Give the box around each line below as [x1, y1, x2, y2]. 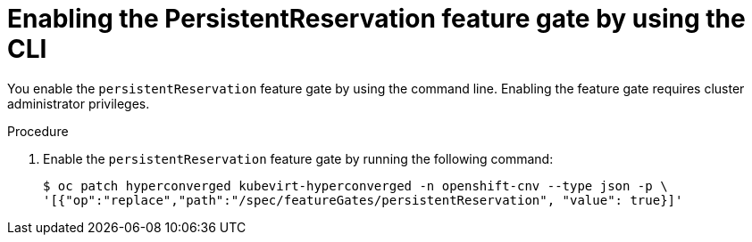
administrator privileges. [7, 95, 150, 111]
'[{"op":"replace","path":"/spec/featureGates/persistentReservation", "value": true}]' [43, 192, 683, 207]
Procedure [7, 123, 69, 139]
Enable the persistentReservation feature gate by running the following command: [43, 150, 554, 166]
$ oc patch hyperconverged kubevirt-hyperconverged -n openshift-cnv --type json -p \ [43, 178, 668, 193]
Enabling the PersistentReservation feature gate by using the [7, 4, 746, 34]
